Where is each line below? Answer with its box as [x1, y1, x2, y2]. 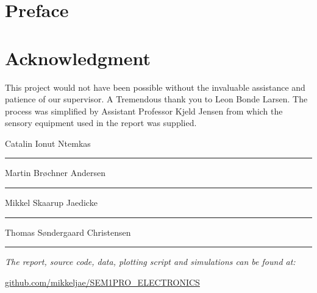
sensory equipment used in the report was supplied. [5, 116, 197, 129]
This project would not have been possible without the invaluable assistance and [5, 80, 305, 93]
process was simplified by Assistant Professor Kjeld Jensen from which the [5, 104, 283, 117]
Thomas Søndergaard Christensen [5, 225, 131, 238]
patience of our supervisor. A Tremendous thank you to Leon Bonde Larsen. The [5, 93, 308, 105]
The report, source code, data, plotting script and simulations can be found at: [5, 255, 296, 268]
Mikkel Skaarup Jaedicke [5, 196, 98, 209]
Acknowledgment [5, 45, 151, 70]
